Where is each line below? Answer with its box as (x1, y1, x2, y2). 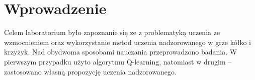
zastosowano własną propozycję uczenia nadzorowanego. (4, 66, 177, 76)
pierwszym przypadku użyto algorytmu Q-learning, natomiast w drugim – (4, 56, 232, 66)
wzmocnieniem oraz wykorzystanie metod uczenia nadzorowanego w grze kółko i (4, 36, 251, 47)
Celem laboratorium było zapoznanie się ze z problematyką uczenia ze (4, 27, 220, 37)
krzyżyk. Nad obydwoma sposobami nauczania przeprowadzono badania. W (4, 46, 237, 57)
